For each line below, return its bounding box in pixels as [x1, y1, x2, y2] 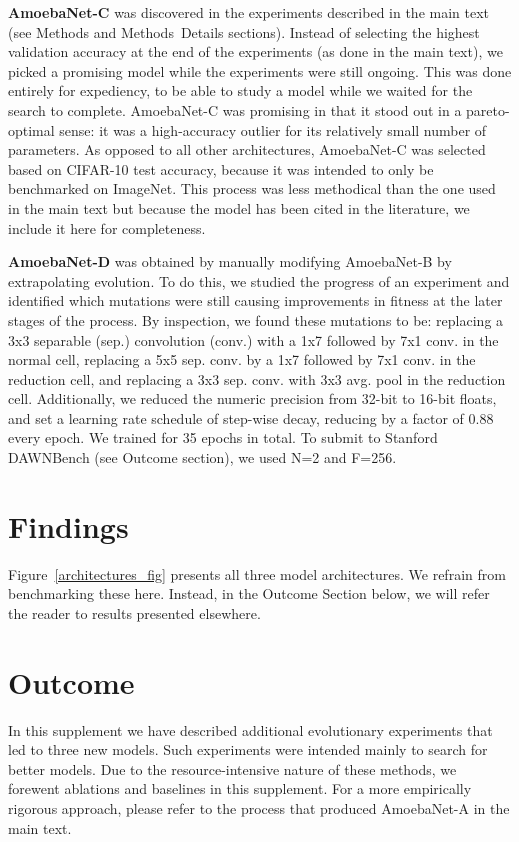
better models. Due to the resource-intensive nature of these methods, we [8, 758, 457, 779]
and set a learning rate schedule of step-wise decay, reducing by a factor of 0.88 [8, 407, 494, 428]
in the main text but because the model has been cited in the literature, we [8, 197, 470, 218]
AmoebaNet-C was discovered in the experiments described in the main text [8, 2, 490, 22]
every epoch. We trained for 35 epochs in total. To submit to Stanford [8, 427, 438, 448]
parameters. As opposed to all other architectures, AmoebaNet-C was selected [8, 139, 486, 160]
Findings [8, 505, 129, 546]
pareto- [466, 99, 510, 120]
